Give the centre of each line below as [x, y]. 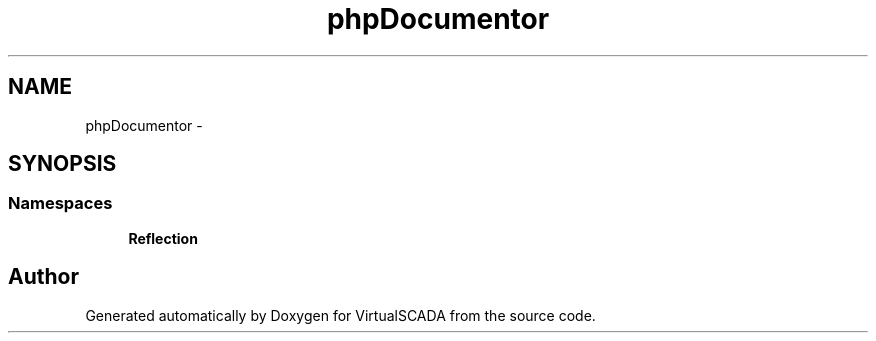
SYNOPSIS [62, 164]
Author [43, 277]
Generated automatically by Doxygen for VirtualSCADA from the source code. [340, 315]
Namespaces [60, 203]
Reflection [163, 238]
